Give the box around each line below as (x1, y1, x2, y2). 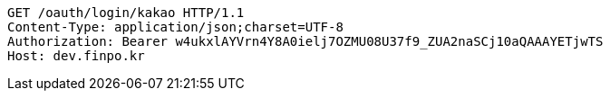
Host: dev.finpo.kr (7, 49, 145, 63)
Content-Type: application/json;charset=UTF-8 (7, 20, 344, 34)
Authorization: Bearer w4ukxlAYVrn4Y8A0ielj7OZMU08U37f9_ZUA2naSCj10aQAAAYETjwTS (7, 34, 604, 49)
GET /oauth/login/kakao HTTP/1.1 (7, 5, 245, 20)
